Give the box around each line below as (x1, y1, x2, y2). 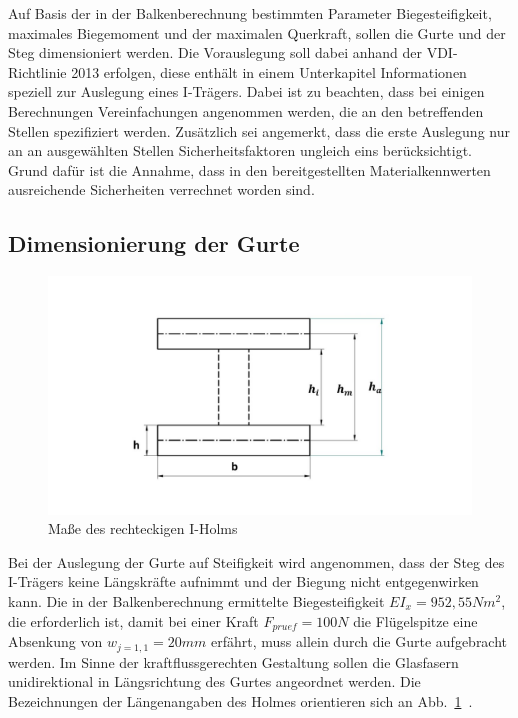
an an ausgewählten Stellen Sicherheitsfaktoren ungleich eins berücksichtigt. (8, 140, 473, 161)
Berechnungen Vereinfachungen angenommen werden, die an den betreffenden (8, 100, 484, 121)
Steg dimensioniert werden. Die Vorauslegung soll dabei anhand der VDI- (8, 42, 458, 63)
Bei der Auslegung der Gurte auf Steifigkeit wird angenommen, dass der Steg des (8, 551, 505, 572)
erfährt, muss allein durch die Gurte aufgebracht (211, 631, 508, 652)
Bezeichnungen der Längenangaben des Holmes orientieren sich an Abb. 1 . (8, 690, 473, 711)
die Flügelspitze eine (353, 610, 478, 631)
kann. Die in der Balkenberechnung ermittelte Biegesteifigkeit (8, 591, 385, 612)
